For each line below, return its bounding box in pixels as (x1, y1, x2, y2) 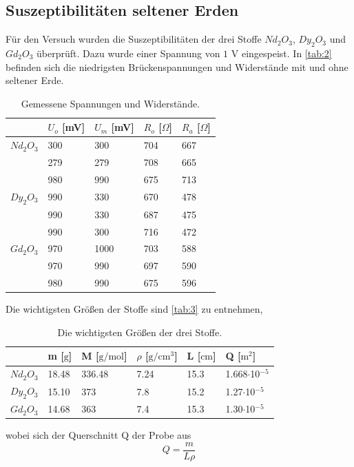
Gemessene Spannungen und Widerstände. (21, 96, 200, 110)
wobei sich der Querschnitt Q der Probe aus (6, 428, 191, 442)
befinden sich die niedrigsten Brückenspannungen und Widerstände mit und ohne (6, 59, 348, 74)
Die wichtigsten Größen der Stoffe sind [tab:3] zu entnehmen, (6, 302, 263, 316)
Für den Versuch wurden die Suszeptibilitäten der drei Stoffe (6, 32, 262, 46)
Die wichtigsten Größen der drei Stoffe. (57, 324, 222, 339)
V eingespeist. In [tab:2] (231, 46, 332, 60)
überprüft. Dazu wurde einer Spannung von (37, 46, 220, 60)
